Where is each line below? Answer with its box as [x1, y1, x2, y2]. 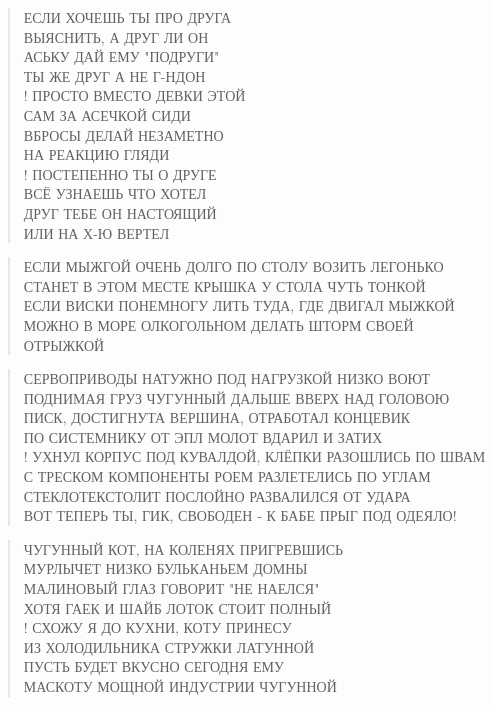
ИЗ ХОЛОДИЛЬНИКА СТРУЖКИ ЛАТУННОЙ [23, 636, 315, 657]
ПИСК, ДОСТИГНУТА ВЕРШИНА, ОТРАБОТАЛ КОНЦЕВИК [23, 407, 411, 428]
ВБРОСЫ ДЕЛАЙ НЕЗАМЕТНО [23, 124, 224, 145]
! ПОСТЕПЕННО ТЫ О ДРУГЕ [23, 163, 217, 184]
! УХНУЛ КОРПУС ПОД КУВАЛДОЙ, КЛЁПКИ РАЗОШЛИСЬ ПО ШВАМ [23, 446, 486, 467]
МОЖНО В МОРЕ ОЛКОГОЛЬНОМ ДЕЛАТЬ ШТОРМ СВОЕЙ [23, 314, 414, 335]
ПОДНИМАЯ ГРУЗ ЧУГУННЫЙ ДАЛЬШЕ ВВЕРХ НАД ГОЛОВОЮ [23, 387, 450, 408]
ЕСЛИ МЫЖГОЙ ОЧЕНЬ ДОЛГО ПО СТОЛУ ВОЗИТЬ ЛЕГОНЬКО [23, 256, 444, 277]
